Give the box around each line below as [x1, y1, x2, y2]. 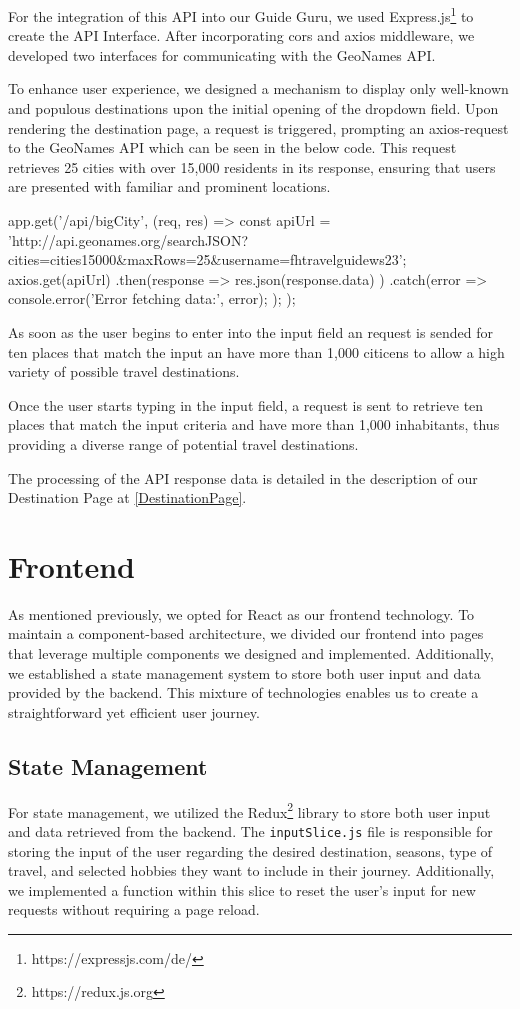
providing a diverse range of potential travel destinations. [8, 433, 359, 454]
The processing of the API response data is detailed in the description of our [8, 467, 478, 488]
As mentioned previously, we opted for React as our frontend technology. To [8, 603, 475, 624]
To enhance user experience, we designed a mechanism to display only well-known [8, 78, 509, 99]
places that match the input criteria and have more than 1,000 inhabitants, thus [8, 414, 500, 435]
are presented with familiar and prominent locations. [8, 176, 331, 197]
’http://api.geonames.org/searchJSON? [8, 229, 249, 250]
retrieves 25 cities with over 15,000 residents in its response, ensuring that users [8, 156, 496, 177]
